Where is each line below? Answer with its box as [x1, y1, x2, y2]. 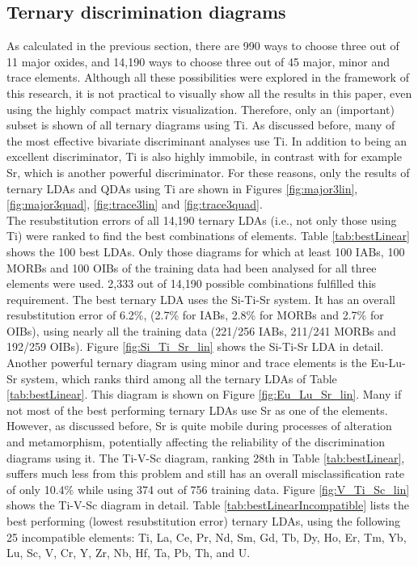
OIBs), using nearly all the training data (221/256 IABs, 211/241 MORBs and [6, 322, 396, 339]
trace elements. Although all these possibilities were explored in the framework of [6, 69, 409, 86]
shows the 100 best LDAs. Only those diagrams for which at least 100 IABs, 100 [6, 243, 405, 260]
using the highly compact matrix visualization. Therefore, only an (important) [6, 100, 395, 117]
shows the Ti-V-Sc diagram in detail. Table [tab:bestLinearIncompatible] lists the [6, 496, 410, 513]
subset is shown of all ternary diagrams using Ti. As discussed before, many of [6, 116, 395, 133]
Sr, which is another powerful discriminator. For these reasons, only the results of [6, 163, 410, 180]
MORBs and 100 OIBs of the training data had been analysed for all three [6, 259, 377, 276]
